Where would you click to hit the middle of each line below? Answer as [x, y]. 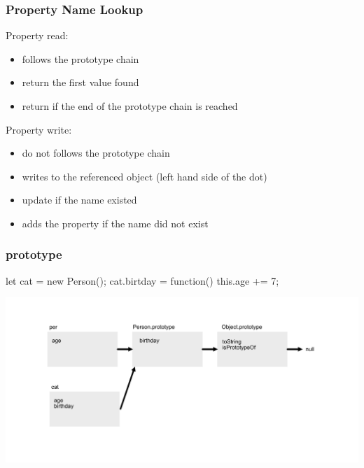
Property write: [39, 129]
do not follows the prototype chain [96, 153]
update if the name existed [79, 200]
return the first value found [80, 82]
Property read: [37, 35]
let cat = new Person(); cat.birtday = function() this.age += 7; [142, 280]
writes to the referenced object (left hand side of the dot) [145, 176]
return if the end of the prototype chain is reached [130, 106]
